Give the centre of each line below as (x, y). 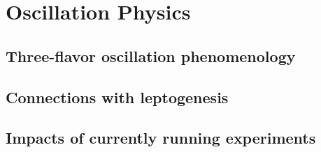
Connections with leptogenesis (117, 97)
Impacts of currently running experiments (161, 138)
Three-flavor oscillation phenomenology (151, 55)
